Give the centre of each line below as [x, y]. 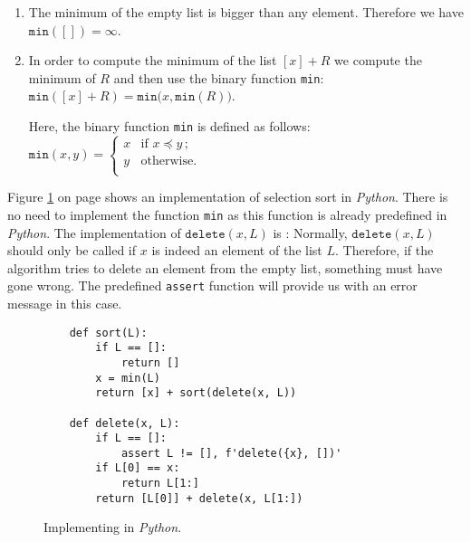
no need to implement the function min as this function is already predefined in [227, 214]
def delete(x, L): [125, 423]
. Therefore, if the [384, 250]
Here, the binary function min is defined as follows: [169, 126]
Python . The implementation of [94, 232]
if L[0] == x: [138, 468]
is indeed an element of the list [237, 250]
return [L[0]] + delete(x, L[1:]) [199, 498]
